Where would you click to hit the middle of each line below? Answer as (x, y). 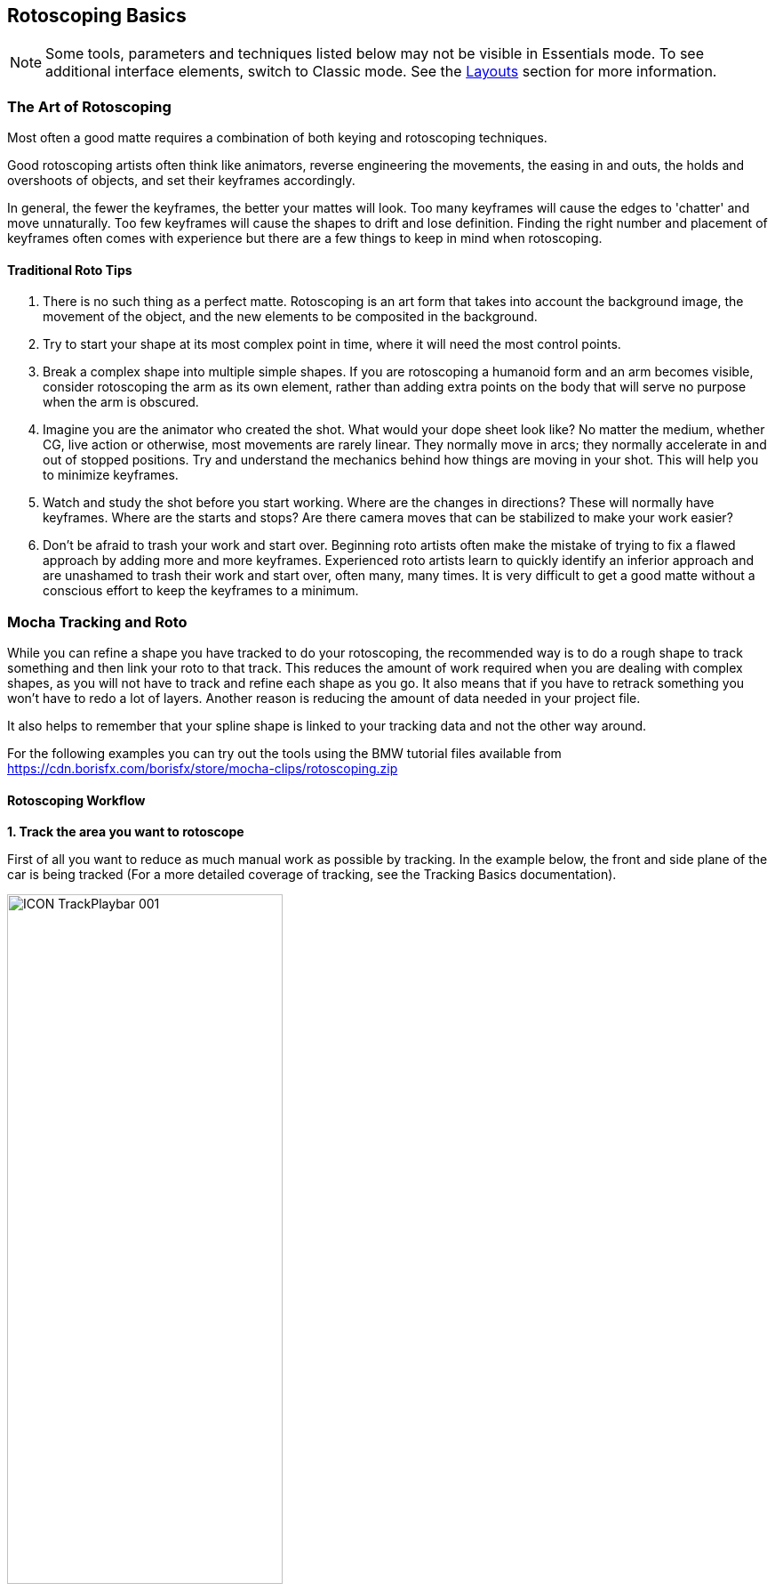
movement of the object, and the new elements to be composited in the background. (290, 317)
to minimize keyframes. (111, 475)
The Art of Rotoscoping (89, 106)
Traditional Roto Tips (70, 270)
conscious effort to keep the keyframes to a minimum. (201, 591)
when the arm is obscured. (121, 402)
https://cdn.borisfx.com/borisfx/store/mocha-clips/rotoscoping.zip (203, 769)
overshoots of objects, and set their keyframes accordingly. (181, 181)
